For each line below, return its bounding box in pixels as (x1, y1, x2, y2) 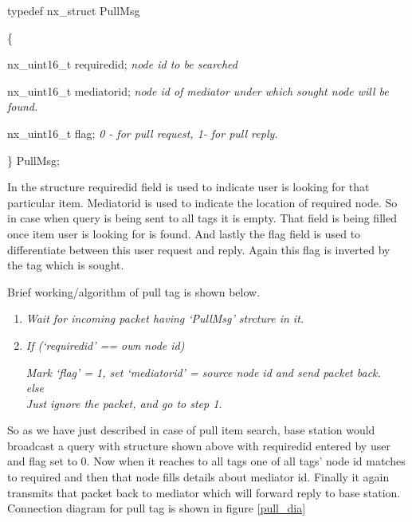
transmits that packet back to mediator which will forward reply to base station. (7, 484, 401, 500)
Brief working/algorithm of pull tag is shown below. (7, 283, 261, 300)
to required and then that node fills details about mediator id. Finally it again (7, 469, 390, 485)
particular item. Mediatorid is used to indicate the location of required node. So (7, 194, 398, 210)
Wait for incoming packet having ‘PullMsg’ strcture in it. (26, 310, 304, 327)
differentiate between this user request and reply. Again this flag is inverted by (7, 241, 390, 257)
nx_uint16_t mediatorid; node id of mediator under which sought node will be (7, 82, 389, 99)
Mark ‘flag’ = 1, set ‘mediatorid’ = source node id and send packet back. (26, 363, 381, 380)
